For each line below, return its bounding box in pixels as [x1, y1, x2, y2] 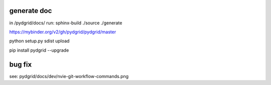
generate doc [9, 6, 52, 15]
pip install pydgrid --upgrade [9, 47, 69, 53]
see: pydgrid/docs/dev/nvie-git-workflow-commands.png [9, 73, 129, 79]
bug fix [9, 60, 32, 69]
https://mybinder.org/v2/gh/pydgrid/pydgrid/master [9, 29, 116, 35]
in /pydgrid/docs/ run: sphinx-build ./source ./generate [9, 20, 122, 26]
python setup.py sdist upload [9, 38, 70, 44]
